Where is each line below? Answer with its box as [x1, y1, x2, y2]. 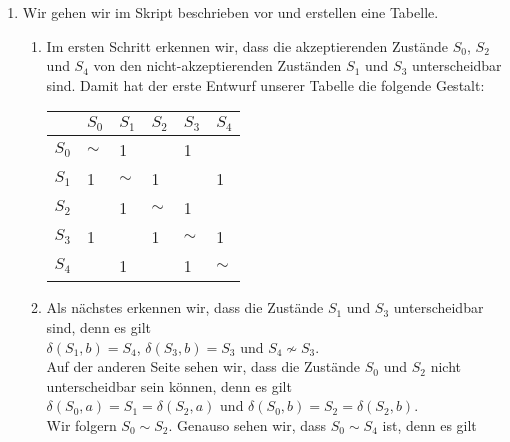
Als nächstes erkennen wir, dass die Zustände [46, 297, 324, 318]
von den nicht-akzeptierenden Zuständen [93, 55, 342, 76]
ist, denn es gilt [382, 414, 477, 435]
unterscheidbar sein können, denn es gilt [46, 375, 292, 396]
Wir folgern [46, 414, 117, 435]
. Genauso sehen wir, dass [168, 414, 327, 435]
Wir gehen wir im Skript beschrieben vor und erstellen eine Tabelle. [22, 2, 439, 22]
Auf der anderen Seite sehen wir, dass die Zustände [46, 356, 361, 377]
